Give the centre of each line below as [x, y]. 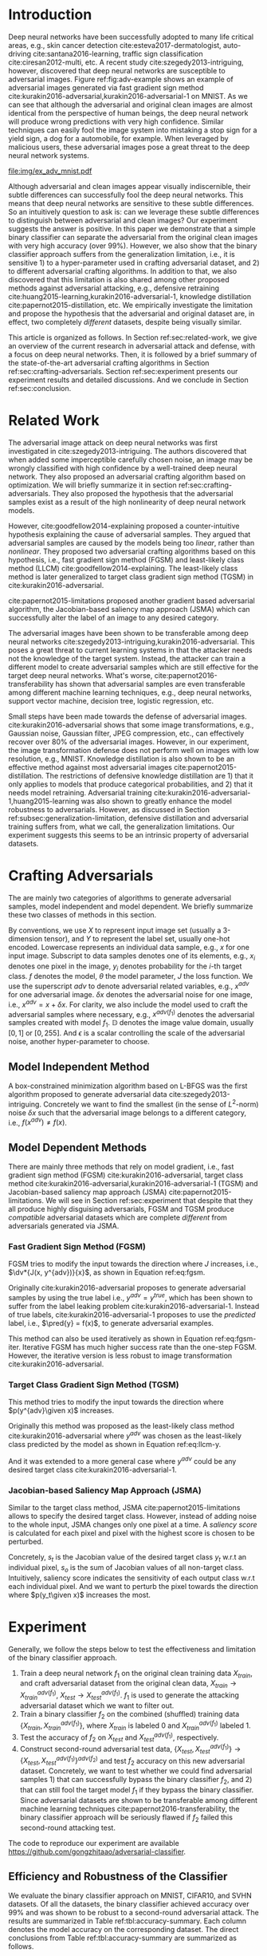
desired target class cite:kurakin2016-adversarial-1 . [92, 1469]
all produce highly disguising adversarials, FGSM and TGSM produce [122, 1209]
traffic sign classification [163, 53]
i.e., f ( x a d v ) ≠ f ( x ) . [38, 1122]
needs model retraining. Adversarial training [80, 792]
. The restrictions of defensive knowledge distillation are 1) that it [147, 775]
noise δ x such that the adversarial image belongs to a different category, [128, 1112]
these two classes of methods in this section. [82, 914]
